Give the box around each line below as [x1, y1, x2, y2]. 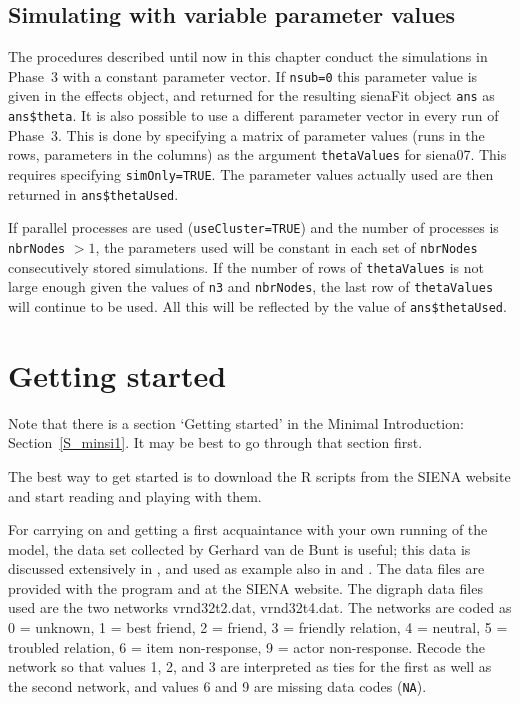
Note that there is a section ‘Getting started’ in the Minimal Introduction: [8, 412, 464, 433]
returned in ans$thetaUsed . [8, 183, 179, 204]
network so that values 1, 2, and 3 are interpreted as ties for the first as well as [8, 656, 492, 677]
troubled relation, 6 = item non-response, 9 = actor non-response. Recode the [8, 636, 486, 657]
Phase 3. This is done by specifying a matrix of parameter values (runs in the [8, 124, 485, 145]
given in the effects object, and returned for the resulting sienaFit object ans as [8, 85, 495, 106]
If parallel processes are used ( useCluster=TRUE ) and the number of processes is [8, 217, 499, 238]
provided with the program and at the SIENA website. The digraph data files [8, 577, 483, 598]
